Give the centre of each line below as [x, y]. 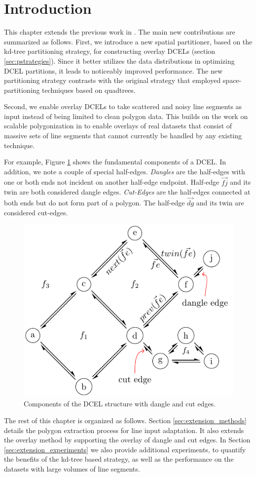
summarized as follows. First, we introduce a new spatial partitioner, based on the [128, 41]
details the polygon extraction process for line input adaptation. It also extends [124, 430]
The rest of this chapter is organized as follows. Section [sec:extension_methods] [125, 420]
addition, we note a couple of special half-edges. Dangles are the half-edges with [125, 171]
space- [232, 80]
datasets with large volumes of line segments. [72, 468]
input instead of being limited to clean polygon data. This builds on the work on [126, 116]
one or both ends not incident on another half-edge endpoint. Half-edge [112, 182]
